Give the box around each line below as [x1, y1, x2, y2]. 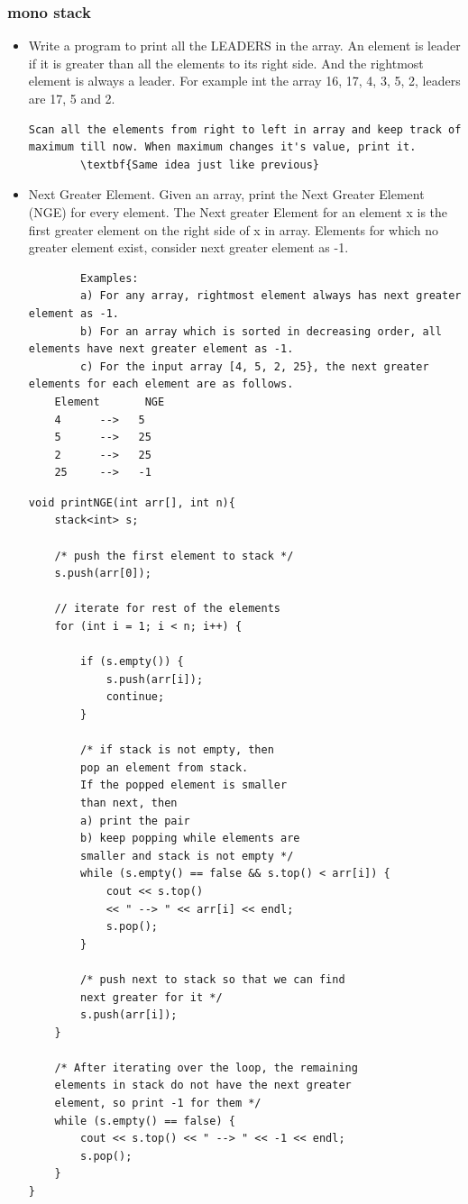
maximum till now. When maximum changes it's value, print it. [28, 141, 417, 154]
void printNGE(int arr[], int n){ [28, 496, 235, 509]
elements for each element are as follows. [28, 378, 294, 391]
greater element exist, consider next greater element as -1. [28, 238, 349, 257]
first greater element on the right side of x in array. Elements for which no [28, 220, 438, 239]
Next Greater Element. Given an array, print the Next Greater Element [28, 185, 425, 204]
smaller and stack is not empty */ [80, 849, 294, 862]
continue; [106, 690, 165, 704]
